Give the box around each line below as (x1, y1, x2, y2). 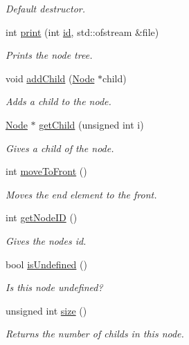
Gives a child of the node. (6, 140, 114, 155)
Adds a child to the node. (6, 94, 111, 109)
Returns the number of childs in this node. (6, 326, 184, 341)
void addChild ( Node (6, 71, 95, 85)
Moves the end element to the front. (6, 187, 157, 201)
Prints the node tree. (6, 48, 93, 62)
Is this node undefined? (6, 280, 103, 295)
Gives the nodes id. (6, 233, 87, 248)
